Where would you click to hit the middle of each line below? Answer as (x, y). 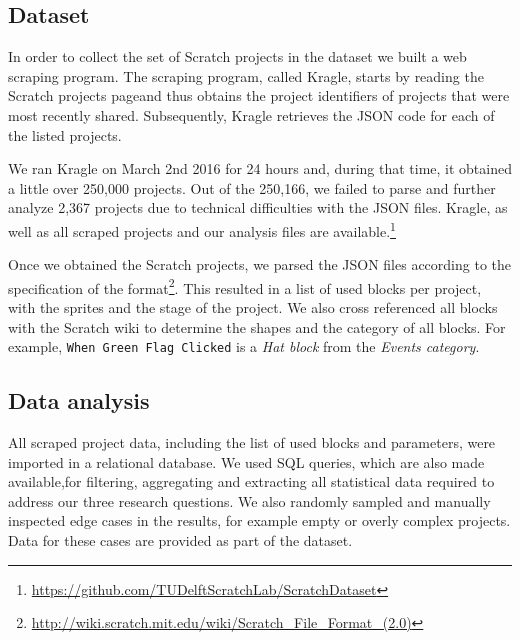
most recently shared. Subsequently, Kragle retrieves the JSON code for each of (251, 114)
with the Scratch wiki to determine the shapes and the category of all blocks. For (257, 326)
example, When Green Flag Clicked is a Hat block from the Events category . (244, 346)
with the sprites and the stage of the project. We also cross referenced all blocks (253, 307)
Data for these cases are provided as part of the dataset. (180, 540)
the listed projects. (65, 134)
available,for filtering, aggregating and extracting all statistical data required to (251, 481)
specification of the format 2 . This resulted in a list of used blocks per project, (245, 286)
